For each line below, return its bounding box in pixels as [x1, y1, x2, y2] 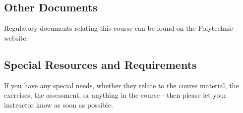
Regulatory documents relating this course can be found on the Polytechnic [4, 23, 233, 33]
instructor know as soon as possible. [4, 99, 113, 110]
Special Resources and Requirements [4, 56, 197, 72]
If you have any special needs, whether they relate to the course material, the [4, 80, 239, 90]
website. [4, 32, 28, 43]
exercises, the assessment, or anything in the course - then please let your [4, 90, 227, 100]
